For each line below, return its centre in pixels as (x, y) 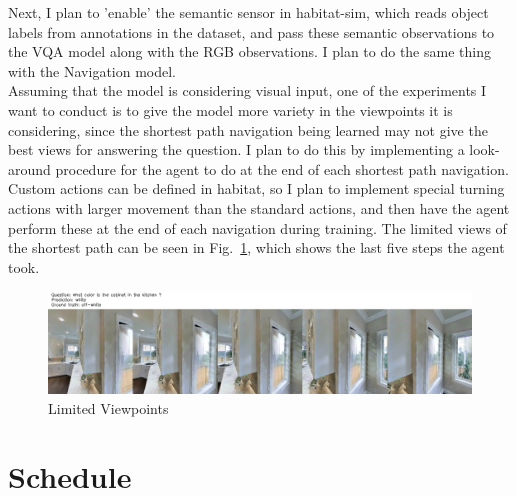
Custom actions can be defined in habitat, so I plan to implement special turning (256, 188)
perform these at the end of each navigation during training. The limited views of (257, 227)
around (29, 168)
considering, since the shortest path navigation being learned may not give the (248, 129)
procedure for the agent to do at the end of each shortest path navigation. (282, 168)
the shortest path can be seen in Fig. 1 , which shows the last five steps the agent (256, 247)
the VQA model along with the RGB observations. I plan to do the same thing (249, 51)
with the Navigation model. (92, 70)
